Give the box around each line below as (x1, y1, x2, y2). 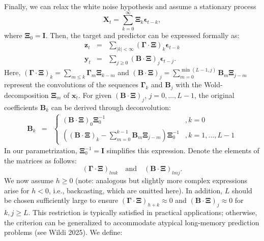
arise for (4, 185, 30, 195)
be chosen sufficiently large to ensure (4, 195, 119, 205)
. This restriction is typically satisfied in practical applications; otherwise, (28, 206, 257, 217)
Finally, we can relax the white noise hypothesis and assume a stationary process (4, 1, 256, 11)
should (232, 185, 252, 195)
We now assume (4, 175, 53, 185)
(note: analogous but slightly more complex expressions (75, 175, 248, 185)
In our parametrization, (4, 145, 77, 156)
